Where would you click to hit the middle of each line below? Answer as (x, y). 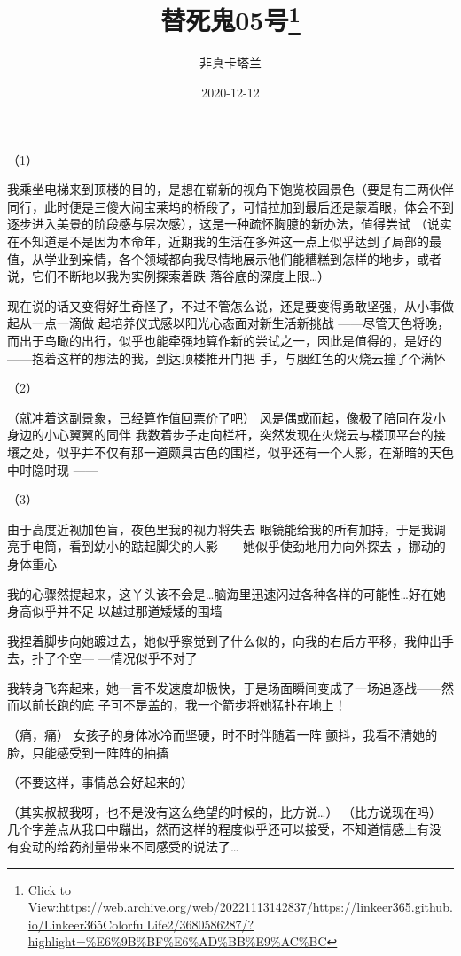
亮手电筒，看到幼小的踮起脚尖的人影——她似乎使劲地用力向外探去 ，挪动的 (227, 546)
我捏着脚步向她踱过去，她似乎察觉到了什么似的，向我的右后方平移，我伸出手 (230, 640)
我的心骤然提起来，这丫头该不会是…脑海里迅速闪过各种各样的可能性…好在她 (227, 593)
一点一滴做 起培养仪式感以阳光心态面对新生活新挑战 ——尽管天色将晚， (241, 323)
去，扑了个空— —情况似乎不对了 (102, 658)
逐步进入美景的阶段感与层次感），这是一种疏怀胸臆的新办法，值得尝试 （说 (223, 224)
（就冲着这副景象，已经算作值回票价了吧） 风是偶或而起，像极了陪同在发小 (227, 417)
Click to (50, 889)
